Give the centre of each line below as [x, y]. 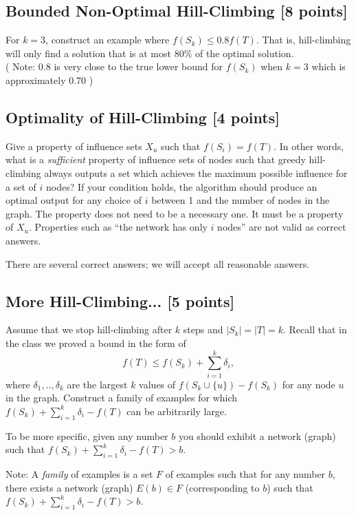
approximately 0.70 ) [49, 80]
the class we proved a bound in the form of [96, 343]
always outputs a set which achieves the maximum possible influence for [196, 172]
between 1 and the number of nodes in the [241, 200]
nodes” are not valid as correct [282, 227]
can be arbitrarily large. [177, 411]
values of [157, 384]
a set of [21, 186]
